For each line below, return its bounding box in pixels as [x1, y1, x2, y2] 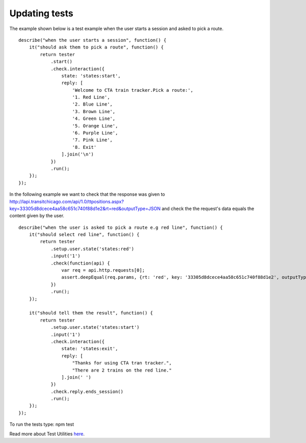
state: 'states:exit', [61, 346, 118, 352]
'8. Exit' [72, 144, 97, 150]
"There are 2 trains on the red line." [72, 367, 172, 373]
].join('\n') [61, 151, 94, 158]
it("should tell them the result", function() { [29, 310, 153, 316]
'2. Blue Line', [72, 101, 113, 107]
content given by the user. [9, 213, 65, 219]
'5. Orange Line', [72, 123, 118, 128]
